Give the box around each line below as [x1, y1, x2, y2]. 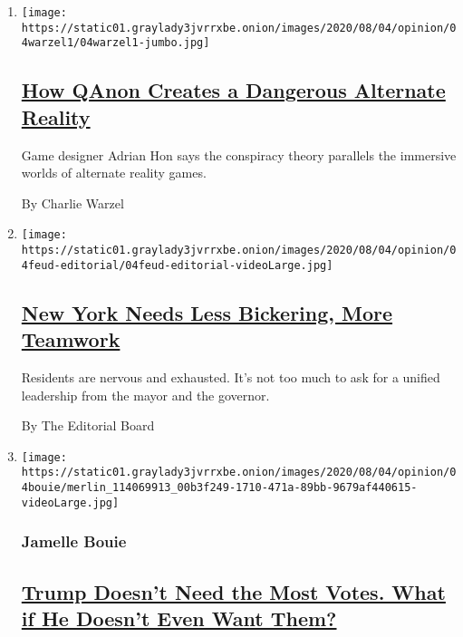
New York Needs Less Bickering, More [21, 298, 393, 326]
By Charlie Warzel [21, 193, 124, 212]
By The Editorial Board [21, 416, 155, 435]
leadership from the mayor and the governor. [21, 385, 270, 404]
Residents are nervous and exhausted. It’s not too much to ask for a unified [21, 367, 440, 386]
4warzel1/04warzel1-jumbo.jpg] [21, 36, 210, 50]
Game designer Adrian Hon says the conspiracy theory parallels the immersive [21, 145, 457, 164]
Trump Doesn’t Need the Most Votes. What [21, 577, 446, 605]
